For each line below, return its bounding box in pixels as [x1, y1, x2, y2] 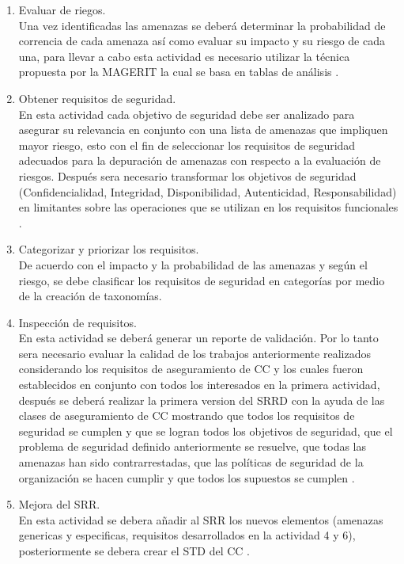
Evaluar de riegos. [18, 2, 106, 17]
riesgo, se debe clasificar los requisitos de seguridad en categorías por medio [18, 272, 385, 288]
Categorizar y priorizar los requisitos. [18, 241, 199, 257]
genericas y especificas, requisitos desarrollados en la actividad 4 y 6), [18, 527, 356, 543]
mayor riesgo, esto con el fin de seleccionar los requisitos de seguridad [18, 136, 356, 153]
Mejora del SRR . [18, 496, 100, 513]
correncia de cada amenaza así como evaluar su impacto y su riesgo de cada [18, 32, 385, 49]
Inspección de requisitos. [18, 314, 138, 330]
